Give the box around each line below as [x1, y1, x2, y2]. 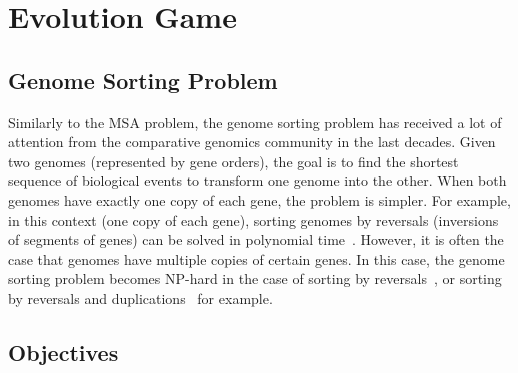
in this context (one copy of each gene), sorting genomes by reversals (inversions [8, 209, 499, 230]
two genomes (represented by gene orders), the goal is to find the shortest [8, 150, 459, 171]
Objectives [8, 336, 119, 367]
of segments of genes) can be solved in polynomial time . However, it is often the [8, 229, 504, 250]
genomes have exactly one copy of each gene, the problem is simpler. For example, [8, 189, 511, 210]
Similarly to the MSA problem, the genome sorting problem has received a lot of [8, 111, 502, 132]
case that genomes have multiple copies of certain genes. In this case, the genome [8, 248, 505, 269]
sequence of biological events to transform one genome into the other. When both [8, 170, 507, 191]
